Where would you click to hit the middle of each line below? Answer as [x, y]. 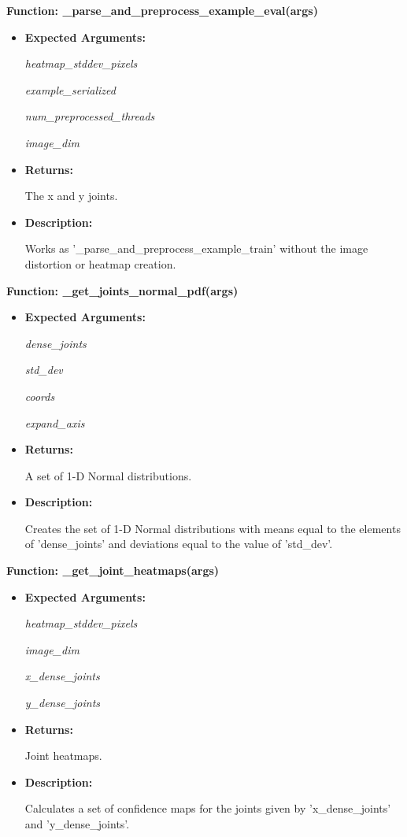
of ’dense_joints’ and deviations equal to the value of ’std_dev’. [179, 544]
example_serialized [70, 89]
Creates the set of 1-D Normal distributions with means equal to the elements [213, 528]
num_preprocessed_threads [90, 116]
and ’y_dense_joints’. [77, 824]
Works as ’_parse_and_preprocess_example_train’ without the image [196, 248]
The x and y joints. [71, 196]
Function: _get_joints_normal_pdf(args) [122, 290]
